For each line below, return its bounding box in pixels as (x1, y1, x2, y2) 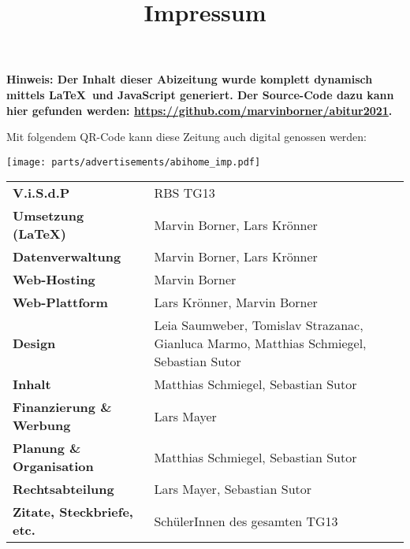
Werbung (13, 416, 71, 435)
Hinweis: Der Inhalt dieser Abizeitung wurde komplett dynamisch (6, 71, 373, 87)
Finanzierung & (13, 398, 112, 417)
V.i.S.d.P (13, 184, 70, 202)
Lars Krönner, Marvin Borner (154, 293, 318, 312)
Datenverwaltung (13, 247, 121, 266)
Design (13, 334, 56, 353)
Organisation (13, 457, 94, 476)
